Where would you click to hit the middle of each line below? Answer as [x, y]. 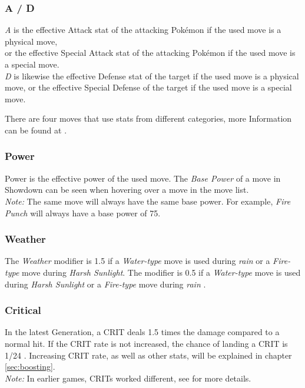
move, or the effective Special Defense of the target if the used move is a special [148, 87]
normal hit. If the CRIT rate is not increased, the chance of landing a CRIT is [146, 343]
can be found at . [36, 130]
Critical [23, 310]
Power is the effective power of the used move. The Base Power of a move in [143, 178]
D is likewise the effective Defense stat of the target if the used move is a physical [152, 76]
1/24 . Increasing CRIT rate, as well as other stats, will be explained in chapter [148, 355]
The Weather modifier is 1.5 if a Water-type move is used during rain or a [137, 261]
